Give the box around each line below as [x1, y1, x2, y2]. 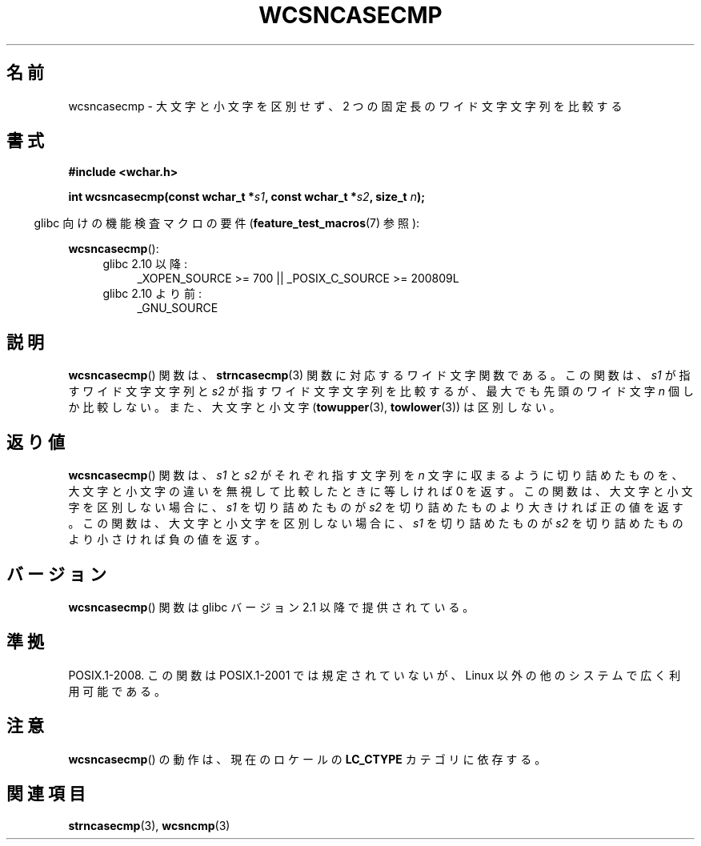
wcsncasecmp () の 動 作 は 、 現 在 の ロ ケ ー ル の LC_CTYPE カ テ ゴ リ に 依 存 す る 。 [68, 752, 547, 766]
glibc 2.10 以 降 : [102, 257, 187, 271]
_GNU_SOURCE [137, 301, 218, 315]
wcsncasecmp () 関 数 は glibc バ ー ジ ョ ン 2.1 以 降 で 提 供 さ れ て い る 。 [68, 599, 475, 614]
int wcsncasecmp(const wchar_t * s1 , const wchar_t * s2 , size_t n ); [68, 190, 426, 204]
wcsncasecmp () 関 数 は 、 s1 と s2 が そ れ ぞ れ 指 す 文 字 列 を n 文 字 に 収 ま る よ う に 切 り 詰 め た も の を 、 [68, 468, 683, 483]
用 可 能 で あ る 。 [68, 684, 166, 698]
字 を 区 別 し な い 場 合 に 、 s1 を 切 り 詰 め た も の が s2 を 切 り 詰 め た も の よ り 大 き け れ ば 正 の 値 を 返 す [68, 500, 683, 515]
